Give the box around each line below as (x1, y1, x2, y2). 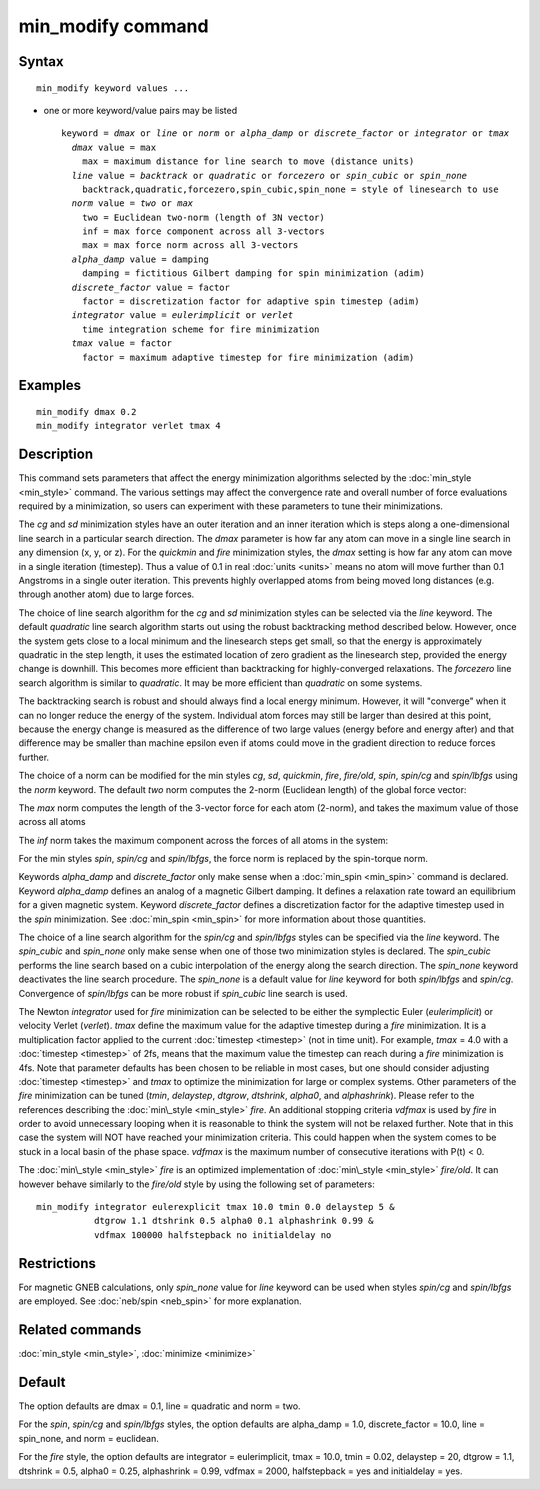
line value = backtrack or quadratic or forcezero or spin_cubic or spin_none (71, 170, 468, 181)
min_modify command (18, 15, 209, 37)
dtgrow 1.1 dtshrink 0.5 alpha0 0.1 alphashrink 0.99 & (93, 1215, 374, 1227)
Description (18, 446, 94, 463)
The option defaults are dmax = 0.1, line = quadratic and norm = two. (18, 1400, 301, 1412)
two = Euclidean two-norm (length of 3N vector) (81, 211, 325, 223)
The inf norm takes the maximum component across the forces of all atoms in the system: (18, 834, 389, 846)
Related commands (18, 1321, 142, 1338)
